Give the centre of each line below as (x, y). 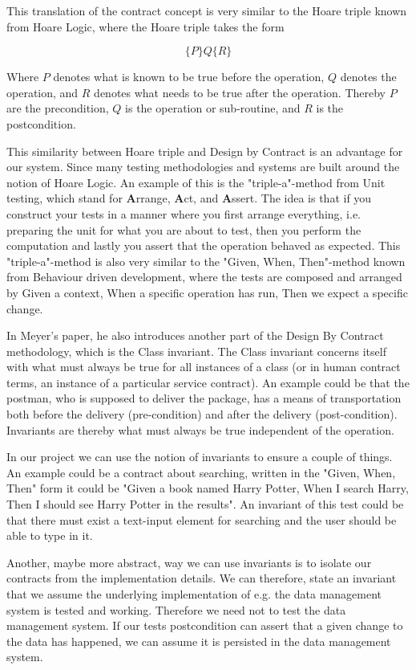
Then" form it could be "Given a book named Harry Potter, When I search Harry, (208, 488)
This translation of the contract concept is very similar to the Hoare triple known (207, 10)
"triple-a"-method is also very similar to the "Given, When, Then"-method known (206, 261)
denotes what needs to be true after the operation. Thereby (240, 92)
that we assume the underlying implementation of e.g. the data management (194, 594)
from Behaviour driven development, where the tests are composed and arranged (204, 277)
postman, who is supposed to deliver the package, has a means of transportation (204, 398)
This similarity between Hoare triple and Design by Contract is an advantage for (205, 151)
